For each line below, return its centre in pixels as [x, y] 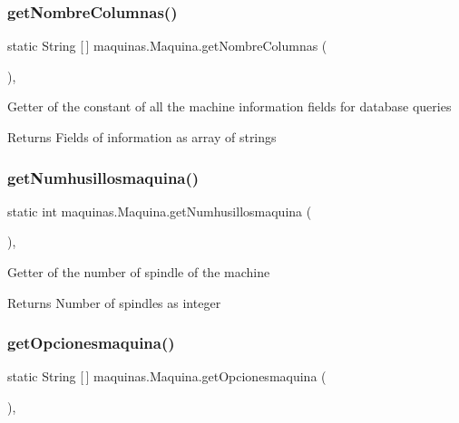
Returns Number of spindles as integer [114, 302]
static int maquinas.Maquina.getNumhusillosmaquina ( [160, 211]
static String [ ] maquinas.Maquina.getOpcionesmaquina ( [167, 376]
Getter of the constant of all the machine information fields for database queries [229, 106]
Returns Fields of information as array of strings [142, 137]
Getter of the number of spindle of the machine [139, 272]
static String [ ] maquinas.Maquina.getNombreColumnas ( [167, 46]
